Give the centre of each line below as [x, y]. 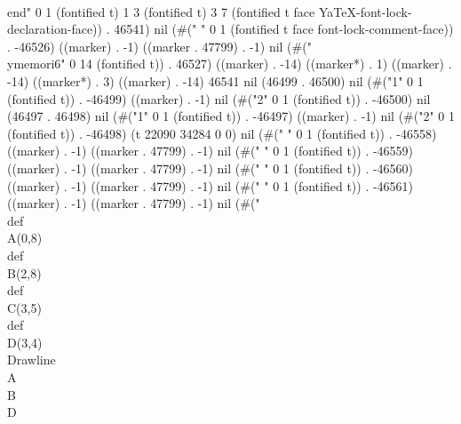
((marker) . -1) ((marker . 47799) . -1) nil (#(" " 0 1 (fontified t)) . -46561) [211, 185]
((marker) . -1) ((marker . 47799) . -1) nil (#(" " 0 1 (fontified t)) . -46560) [211, 168]
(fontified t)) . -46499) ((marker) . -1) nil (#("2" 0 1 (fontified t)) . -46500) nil [219, 98]
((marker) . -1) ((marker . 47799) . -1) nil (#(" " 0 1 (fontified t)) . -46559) [211, 151]
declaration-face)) [55, 29]
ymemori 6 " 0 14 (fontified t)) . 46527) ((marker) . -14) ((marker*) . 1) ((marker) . [230, 64]
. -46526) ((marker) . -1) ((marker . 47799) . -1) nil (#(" [159, 46]
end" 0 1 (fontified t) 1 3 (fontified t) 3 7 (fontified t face [161, 11]
